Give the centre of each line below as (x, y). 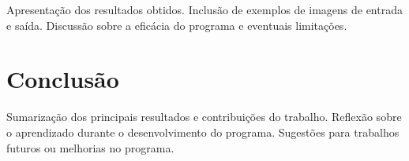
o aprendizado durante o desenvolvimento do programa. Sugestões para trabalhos (203, 132)
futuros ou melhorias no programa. (90, 147)
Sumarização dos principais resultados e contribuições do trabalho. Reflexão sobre (204, 117)
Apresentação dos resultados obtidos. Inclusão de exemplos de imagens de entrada (204, 9)
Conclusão (63, 79)
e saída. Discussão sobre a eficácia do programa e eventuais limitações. (177, 25)
